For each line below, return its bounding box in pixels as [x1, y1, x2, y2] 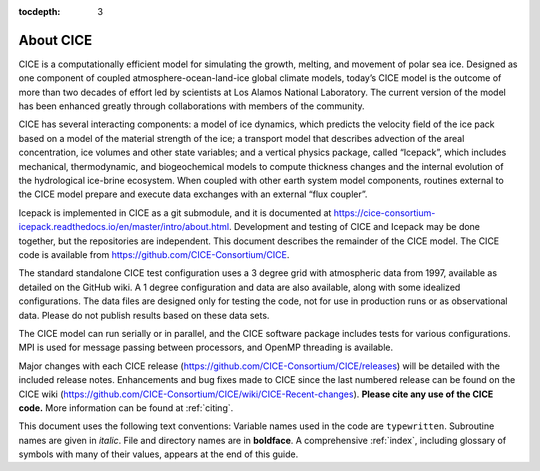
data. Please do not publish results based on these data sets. [18, 309, 270, 321]
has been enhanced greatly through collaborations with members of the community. [18, 100, 365, 112]
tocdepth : [18, 6, 61, 17]
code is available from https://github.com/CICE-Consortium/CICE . [18, 248, 290, 260]
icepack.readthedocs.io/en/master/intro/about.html [18, 221, 230, 233]
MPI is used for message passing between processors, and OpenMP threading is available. [18, 341, 394, 354]
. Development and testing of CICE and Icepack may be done [228, 221, 480, 233]
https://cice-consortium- [333, 206, 436, 219]
